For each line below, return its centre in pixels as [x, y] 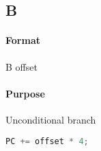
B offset [21, 66]
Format [23, 40]
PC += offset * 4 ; [47, 141]
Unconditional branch [51, 119]
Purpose [25, 93]
